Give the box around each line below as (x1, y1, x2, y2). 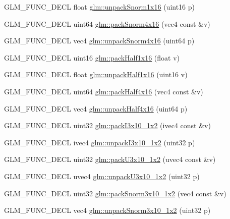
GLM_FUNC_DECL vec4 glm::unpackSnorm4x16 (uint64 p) (4, 35, 195, 46)
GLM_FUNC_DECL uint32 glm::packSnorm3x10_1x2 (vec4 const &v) (4, 188, 226, 198)
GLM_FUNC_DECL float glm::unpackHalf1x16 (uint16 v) (4, 69, 188, 80)
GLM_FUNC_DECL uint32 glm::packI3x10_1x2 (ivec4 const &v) (4, 120, 211, 131)
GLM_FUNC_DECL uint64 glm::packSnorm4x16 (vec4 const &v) (4, 18, 210, 29)
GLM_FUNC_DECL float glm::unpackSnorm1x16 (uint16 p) (4, 2, 195, 12)
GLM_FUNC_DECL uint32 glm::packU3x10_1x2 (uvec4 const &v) (4, 154, 216, 165)
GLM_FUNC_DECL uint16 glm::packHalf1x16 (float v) (4, 52, 180, 63)
